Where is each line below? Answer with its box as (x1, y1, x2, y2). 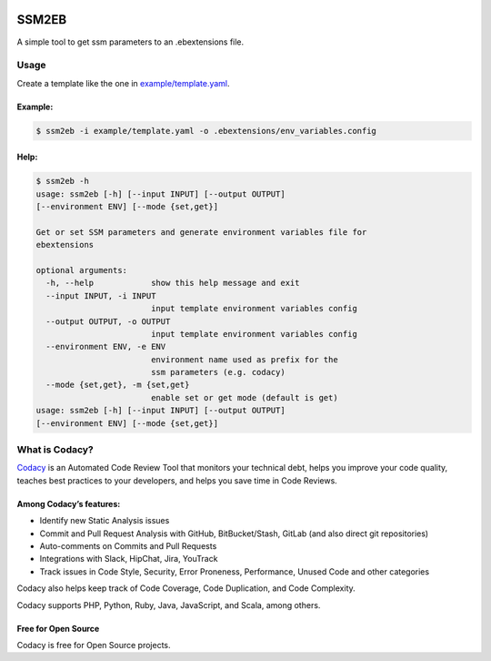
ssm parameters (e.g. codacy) (150, 367, 286, 378)
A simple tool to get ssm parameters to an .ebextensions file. (16, 36, 245, 47)
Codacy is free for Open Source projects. (16, 639, 172, 650)
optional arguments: (35, 265, 127, 275)
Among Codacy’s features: (16, 498, 121, 509)
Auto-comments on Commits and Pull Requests (39, 540, 217, 551)
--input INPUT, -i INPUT (45, 290, 156, 300)
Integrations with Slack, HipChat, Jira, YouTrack (39, 554, 218, 564)
